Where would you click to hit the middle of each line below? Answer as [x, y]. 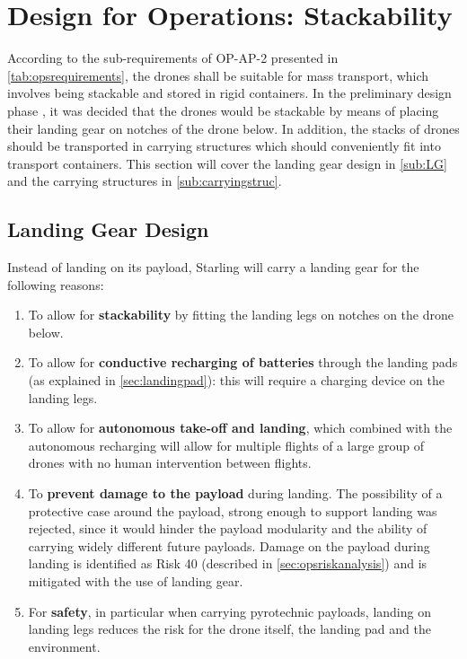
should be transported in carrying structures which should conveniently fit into [224, 146]
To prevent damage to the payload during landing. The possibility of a [235, 493]
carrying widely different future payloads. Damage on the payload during [229, 545]
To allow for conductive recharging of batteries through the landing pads [243, 362]
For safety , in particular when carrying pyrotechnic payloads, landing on [229, 611]
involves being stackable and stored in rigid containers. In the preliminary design [229, 93]
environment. [64, 646]
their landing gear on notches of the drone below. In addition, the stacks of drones [233, 128]
